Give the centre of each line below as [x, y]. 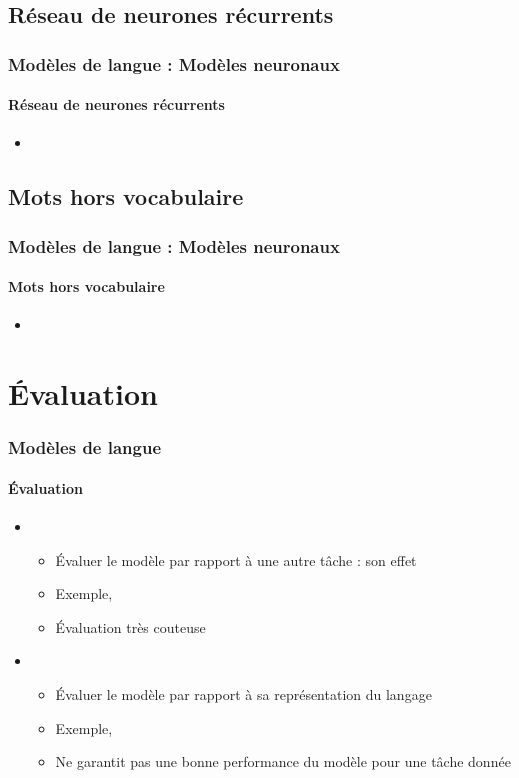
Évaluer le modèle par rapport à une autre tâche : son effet [236, 559]
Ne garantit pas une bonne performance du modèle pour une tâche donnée [283, 761]
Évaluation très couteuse [130, 626]
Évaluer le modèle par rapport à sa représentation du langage [243, 694]
